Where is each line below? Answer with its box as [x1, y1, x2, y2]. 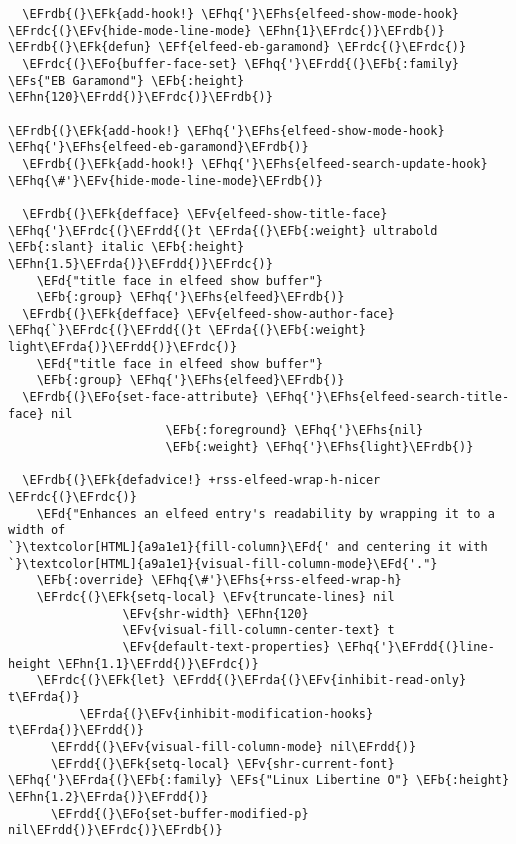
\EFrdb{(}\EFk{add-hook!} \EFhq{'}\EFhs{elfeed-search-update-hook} [22, 156, 488, 171]
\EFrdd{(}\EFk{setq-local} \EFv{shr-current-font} [50, 756, 395, 771]
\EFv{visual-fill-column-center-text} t [122, 623, 395, 638]
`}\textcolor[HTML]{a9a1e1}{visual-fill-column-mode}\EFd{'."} [8, 556, 438, 571]
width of [8, 523, 66, 538]
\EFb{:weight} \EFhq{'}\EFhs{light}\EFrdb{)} [165, 440, 474, 455]
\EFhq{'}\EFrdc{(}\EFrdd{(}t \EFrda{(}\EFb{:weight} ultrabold [8, 223, 438, 238]
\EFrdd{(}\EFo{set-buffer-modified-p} [50, 806, 309, 821]
